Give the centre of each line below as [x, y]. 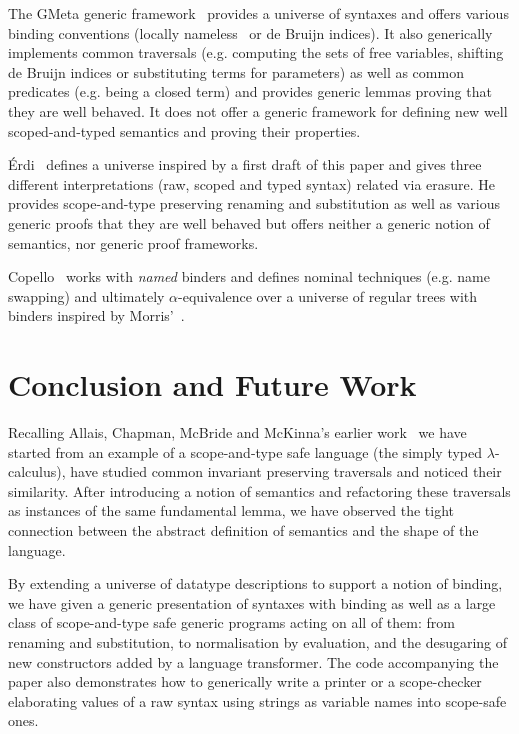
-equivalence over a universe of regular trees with [328, 295]
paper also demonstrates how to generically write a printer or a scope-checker [245, 681]
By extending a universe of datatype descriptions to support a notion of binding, [255, 583]
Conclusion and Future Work [212, 384]
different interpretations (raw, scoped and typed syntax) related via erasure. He [252, 183]
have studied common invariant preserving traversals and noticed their [286, 471]
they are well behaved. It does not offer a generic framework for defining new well [258, 110]
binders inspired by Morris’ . [96, 315]
